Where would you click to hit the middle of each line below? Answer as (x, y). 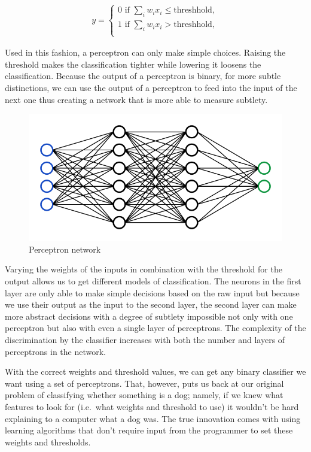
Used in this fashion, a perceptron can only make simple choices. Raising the (145, 52)
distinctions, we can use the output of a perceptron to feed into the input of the (151, 87)
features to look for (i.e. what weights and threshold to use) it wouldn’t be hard (152, 406)
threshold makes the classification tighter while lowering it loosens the (133, 64)
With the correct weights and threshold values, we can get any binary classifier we (155, 371)
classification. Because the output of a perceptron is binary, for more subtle (143, 76)
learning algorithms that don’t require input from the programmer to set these (149, 430)
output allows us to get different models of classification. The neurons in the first (153, 280)
